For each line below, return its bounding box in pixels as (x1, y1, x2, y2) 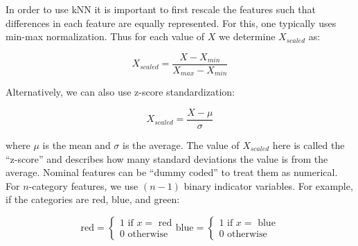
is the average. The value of (123, 137, 240, 152)
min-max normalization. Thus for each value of (6, 29, 205, 44)
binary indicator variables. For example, (184, 178, 353, 193)
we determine (219, 29, 276, 44)
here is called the (272, 137, 345, 152)
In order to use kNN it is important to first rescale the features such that (6, 2, 316, 16)
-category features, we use (28, 178, 138, 193)
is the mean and (42, 137, 111, 152)
